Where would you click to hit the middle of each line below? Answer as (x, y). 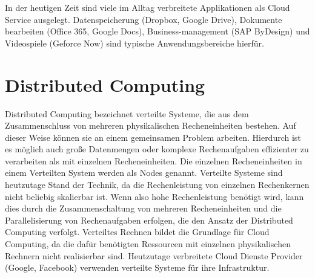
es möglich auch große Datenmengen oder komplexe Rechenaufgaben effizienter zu (157, 149)
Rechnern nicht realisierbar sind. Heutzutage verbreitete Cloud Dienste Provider (154, 255)
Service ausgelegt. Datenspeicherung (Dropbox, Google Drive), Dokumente (144, 19)
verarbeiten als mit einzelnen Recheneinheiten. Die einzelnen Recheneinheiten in (154, 160)
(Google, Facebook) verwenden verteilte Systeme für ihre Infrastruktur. (137, 267)
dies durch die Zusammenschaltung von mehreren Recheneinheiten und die (143, 208)
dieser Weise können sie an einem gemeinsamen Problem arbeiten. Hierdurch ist (153, 137)
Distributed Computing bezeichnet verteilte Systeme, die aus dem (127, 113)
